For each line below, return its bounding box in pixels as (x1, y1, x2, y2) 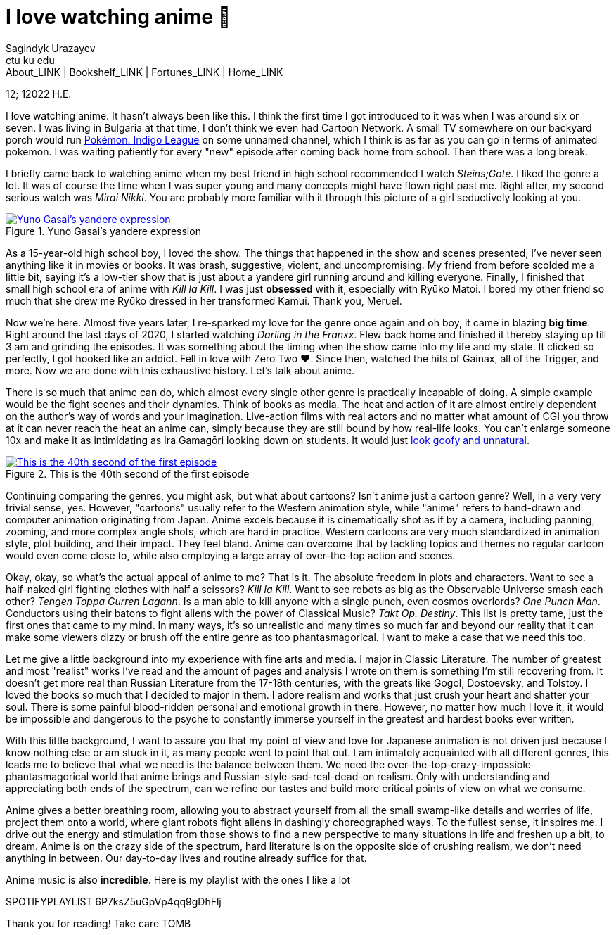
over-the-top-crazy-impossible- (387, 758, 536, 770)
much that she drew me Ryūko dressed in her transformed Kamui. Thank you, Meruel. (6, 294, 402, 307)
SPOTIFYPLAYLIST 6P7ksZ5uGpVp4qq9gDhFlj (6, 895, 222, 908)
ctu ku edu (6, 53, 55, 66)
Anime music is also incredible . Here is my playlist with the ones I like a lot (6, 873, 351, 886)
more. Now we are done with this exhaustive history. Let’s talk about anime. (6, 364, 355, 376)
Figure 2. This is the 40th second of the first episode (6, 467, 250, 480)
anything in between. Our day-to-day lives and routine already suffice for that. (6, 851, 367, 864)
